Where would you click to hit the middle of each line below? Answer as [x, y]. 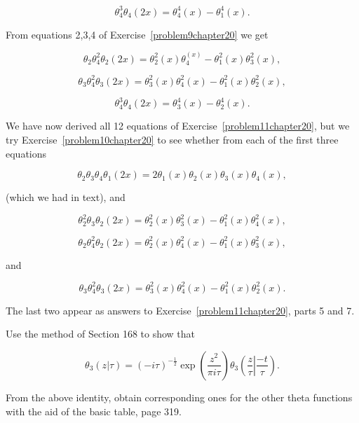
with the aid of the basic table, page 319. [94, 411]
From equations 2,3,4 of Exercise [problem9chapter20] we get [137, 34]
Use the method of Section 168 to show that [101, 334]
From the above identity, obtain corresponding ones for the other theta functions [179, 397]
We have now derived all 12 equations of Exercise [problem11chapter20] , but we [178, 126]
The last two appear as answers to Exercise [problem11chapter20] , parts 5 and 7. [180, 310]
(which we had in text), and [66, 197]
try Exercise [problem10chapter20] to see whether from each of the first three [172, 139]
